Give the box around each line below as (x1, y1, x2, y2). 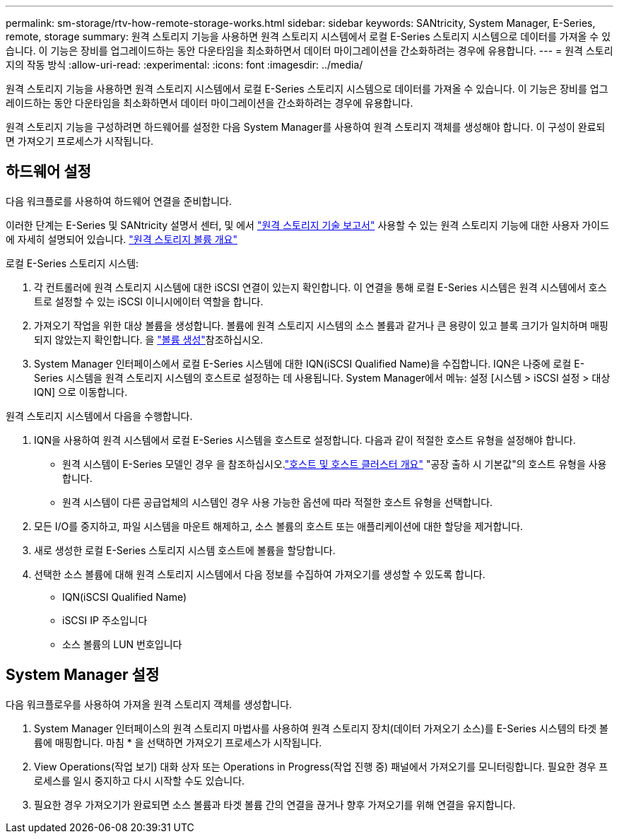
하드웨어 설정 (6, 163, 91, 181)
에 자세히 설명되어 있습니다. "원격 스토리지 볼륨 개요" (6, 233, 237, 245)
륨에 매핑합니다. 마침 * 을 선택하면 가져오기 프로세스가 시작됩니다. (34, 736, 322, 749)
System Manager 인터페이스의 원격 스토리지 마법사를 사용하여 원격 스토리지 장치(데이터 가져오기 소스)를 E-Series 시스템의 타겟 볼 (34, 722, 608, 734)
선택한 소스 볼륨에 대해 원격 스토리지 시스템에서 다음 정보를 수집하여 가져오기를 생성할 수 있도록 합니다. (34, 568, 485, 580)
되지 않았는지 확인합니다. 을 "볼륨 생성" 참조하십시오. (34, 333, 264, 346)
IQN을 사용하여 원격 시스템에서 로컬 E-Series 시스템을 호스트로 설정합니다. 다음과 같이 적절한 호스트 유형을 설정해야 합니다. (34, 433, 576, 446)
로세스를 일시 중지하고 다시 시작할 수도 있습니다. (34, 774, 245, 787)
